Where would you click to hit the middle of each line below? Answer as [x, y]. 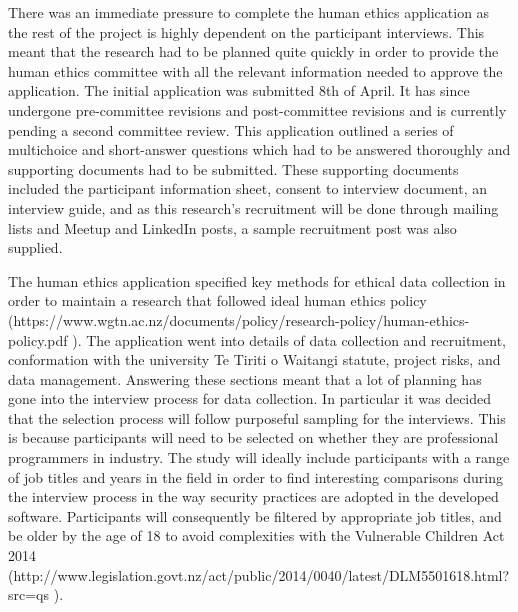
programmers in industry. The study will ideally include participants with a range [259, 457]
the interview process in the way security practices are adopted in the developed [253, 496]
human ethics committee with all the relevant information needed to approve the [255, 70]
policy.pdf [38, 339]
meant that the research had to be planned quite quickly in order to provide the [253, 51]
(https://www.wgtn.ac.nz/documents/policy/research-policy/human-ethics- [239, 319]
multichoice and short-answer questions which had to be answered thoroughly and [259, 149]
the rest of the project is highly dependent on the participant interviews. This [246, 31]
